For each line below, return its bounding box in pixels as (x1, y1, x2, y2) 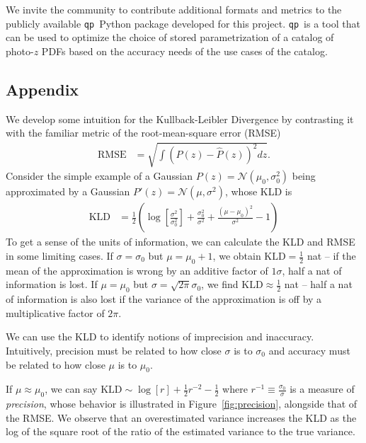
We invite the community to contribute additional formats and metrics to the (6, 2, 342, 16)
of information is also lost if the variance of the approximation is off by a (6, 292, 322, 306)
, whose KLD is (224, 184, 292, 199)
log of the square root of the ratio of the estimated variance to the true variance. (6, 424, 355, 439)
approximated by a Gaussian (6, 184, 130, 199)
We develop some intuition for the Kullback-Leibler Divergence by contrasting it (6, 111, 354, 126)
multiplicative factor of (6, 305, 105, 320)
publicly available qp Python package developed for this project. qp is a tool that (6, 16, 360, 30)
